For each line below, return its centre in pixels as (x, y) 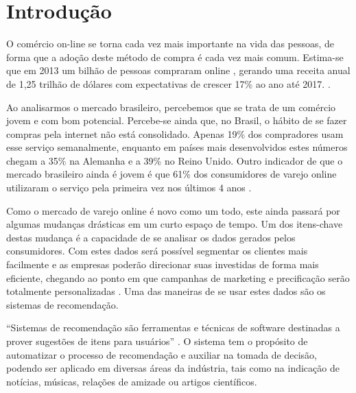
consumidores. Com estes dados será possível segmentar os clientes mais (157, 251)
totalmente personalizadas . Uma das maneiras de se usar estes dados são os (166, 291)
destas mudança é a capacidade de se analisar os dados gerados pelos (151, 237)
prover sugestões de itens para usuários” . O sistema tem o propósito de (157, 341)
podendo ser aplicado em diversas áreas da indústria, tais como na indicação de (173, 368)
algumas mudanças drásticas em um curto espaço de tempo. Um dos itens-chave (175, 224)
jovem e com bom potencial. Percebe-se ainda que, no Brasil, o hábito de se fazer (177, 120)
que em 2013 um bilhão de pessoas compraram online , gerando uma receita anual (178, 70)
